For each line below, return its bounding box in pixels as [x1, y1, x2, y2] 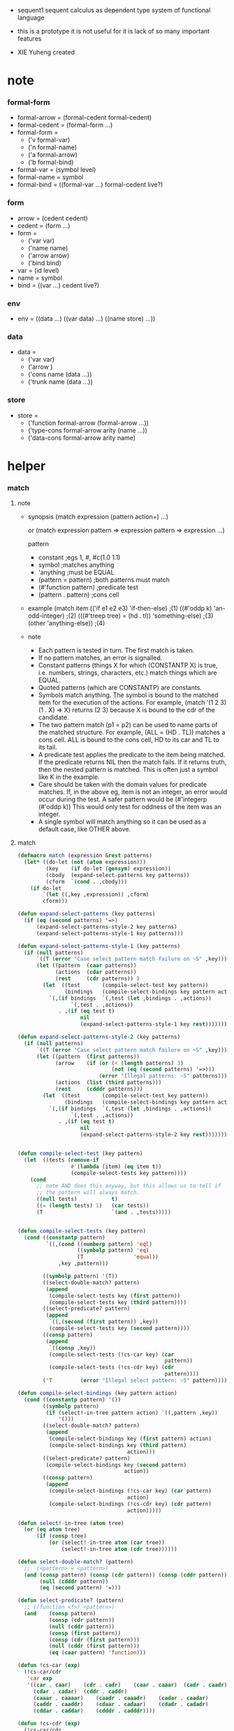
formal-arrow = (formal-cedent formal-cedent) [17, 114, 152, 122]
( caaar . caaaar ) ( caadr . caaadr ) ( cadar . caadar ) [33, 1695, 209, 1702]
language [17, 13, 45, 22]
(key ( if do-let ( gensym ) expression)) [45, 865, 171, 872]
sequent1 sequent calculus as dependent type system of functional [17, 6, 211, 14]
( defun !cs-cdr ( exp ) [17, 1720, 81, 1727]
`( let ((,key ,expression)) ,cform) [43, 891, 149, 898]
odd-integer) [27, 611, 65, 620]
